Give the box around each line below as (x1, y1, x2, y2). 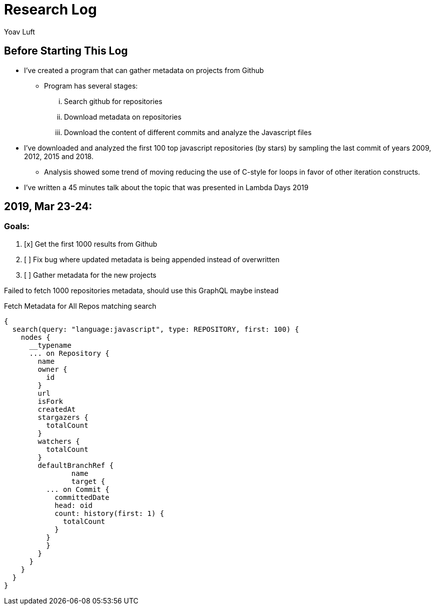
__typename (29, 341, 71, 349)
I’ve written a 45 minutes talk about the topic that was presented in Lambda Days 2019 (24, 183, 308, 192)
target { (71, 477, 105, 485)
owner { (37, 365, 67, 373)
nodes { (20, 333, 50, 341)
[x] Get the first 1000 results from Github (24, 239, 157, 248)
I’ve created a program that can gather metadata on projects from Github (24, 66, 264, 75)
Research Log (4, 1, 97, 18)
